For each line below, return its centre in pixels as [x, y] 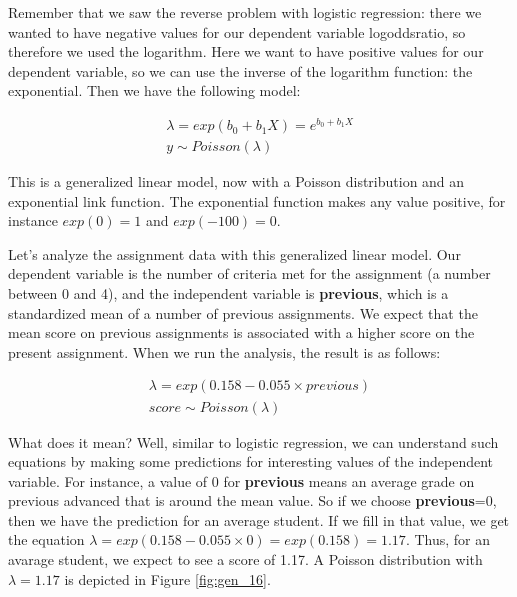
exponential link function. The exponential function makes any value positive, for [257, 200]
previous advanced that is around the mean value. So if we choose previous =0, [252, 500]
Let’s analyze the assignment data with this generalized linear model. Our [234, 253]
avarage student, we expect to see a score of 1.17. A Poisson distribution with [245, 559]
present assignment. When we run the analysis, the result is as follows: [224, 351]
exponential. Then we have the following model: [154, 90]
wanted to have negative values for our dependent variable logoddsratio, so [237, 31]
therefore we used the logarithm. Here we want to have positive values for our [246, 51]
